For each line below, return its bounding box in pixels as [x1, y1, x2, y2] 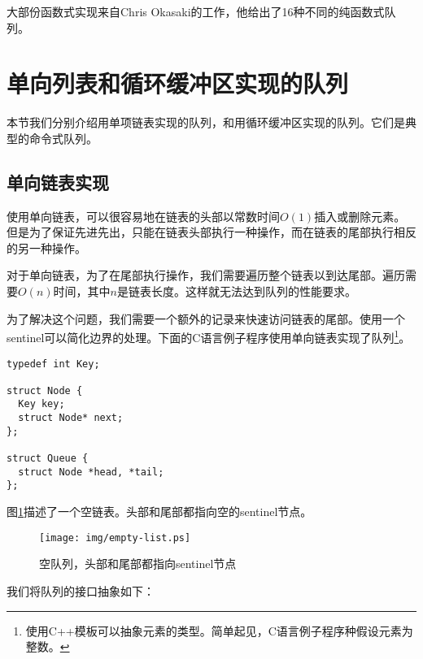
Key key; [18, 398, 65, 410]
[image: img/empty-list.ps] [39, 531, 191, 544]
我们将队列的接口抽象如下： [7, 582, 155, 599]
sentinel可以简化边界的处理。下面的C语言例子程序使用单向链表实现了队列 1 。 [7, 327, 411, 345]
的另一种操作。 [7, 239, 86, 256]
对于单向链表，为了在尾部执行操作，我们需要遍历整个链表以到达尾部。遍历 [7, 267, 405, 284]
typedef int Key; [7, 358, 100, 370]
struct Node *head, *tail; [18, 466, 164, 478]
